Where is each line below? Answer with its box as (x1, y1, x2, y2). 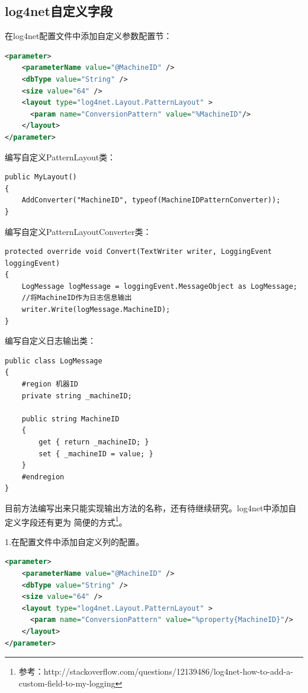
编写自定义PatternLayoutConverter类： (5, 225, 152, 237)
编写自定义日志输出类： (5, 334, 96, 347)
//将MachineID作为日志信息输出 (21, 294, 132, 302)
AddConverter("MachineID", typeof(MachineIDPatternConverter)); (21, 196, 281, 205)
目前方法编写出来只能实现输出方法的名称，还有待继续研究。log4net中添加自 (5, 501, 297, 514)
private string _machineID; (21, 391, 132, 400)
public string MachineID (21, 414, 120, 423)
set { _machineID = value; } (38, 449, 153, 458)
